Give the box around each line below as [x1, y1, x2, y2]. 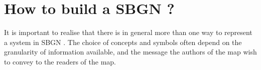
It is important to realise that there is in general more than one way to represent [4, 27, 252, 37]
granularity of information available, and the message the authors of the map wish [4, 46, 257, 57]
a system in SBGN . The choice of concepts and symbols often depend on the [4, 36, 242, 47]
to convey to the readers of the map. [4, 56, 116, 66]
